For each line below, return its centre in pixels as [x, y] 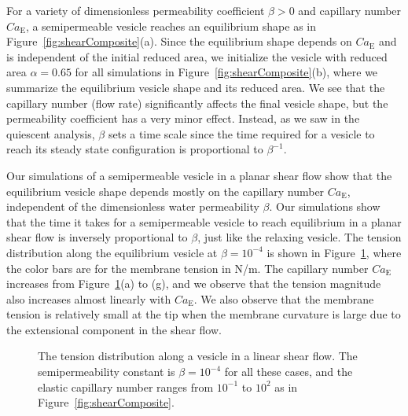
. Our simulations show [325, 206]
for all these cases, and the [289, 372]
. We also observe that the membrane [284, 298]
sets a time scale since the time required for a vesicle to [241, 133]
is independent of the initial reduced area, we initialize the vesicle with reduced [197, 56]
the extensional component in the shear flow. [114, 329]
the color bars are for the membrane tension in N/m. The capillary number [187, 268]
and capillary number [350, 10]
